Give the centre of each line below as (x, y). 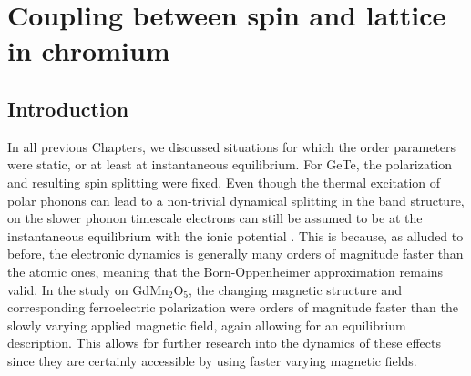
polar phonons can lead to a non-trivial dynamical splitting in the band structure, (236, 200)
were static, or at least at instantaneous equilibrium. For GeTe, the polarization (230, 164)
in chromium (89, 51)
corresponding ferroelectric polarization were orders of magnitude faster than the (233, 307)
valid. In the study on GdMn (88, 289)
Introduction (68, 108)
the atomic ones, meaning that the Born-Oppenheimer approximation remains (225, 271)
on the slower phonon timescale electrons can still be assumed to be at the (215, 218)
